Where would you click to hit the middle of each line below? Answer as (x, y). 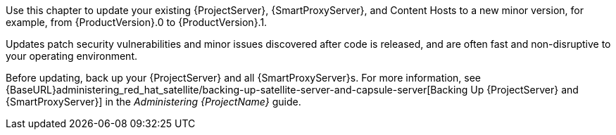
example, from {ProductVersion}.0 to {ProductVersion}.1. (137, 22)
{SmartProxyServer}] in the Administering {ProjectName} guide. (153, 102)
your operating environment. (72, 56)
